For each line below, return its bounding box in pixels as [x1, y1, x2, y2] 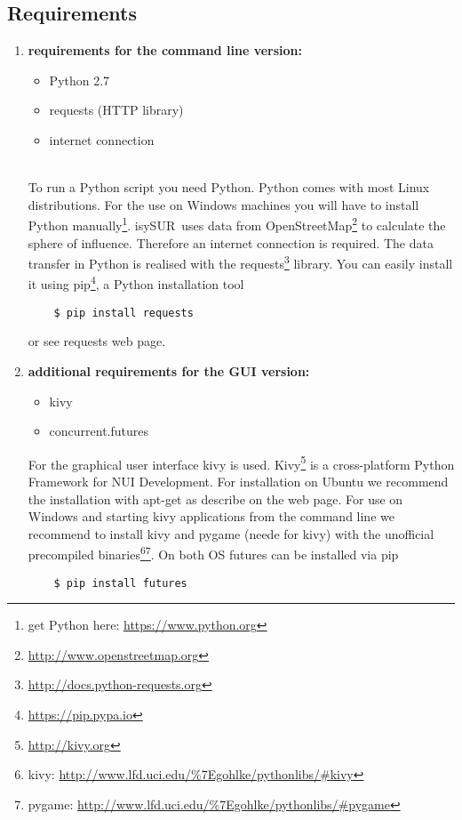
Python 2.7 [49, 70, 110, 89]
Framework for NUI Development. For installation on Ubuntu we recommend [28, 471, 449, 490]
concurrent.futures [49, 422, 149, 440]
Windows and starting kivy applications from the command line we [28, 507, 394, 526]
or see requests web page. [28, 332, 166, 350]
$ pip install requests [53, 306, 194, 319]
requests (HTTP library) [49, 100, 184, 119]
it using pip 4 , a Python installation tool [28, 272, 244, 293]
